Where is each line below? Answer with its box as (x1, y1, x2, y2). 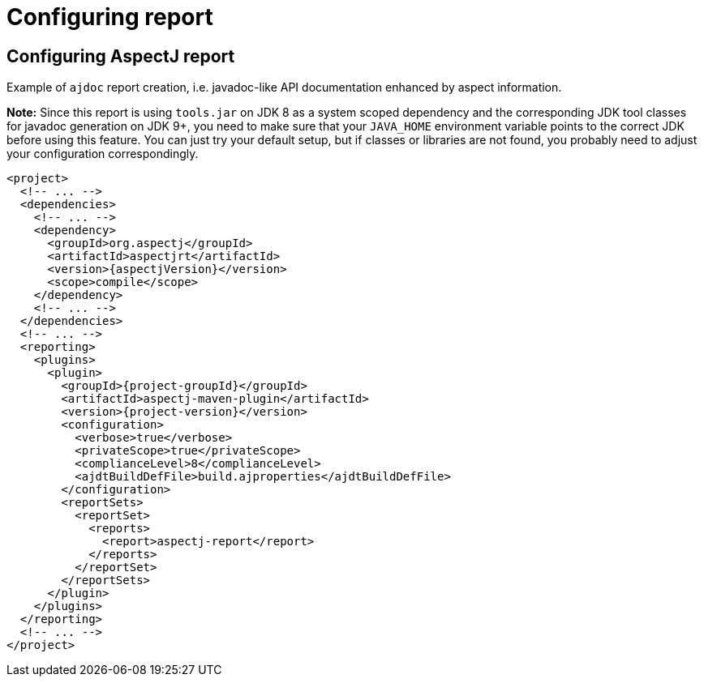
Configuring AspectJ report (6, 45, 235, 66)
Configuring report (6, 3, 213, 31)
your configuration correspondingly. (6, 147, 199, 161)
